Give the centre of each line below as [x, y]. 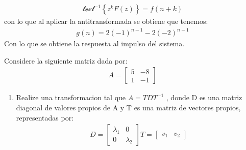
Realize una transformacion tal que [71, 97]
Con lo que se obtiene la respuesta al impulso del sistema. [94, 43]
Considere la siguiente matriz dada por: [66, 60]
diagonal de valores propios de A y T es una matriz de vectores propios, [128, 107]
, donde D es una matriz [204, 97]
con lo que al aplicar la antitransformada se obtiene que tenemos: [106, 21]
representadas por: [45, 117]
